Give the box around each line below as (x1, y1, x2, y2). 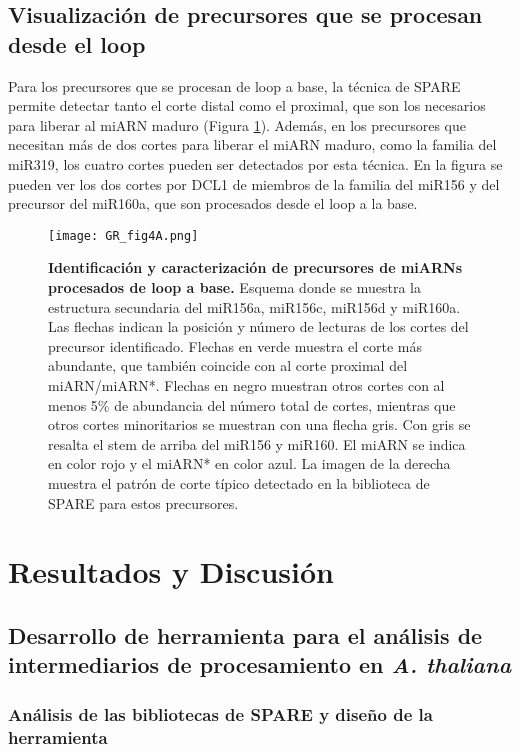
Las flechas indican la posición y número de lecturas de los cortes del (48, 316, 469, 337)
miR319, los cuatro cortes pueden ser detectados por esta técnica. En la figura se (8, 153, 503, 174)
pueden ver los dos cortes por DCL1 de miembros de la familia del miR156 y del (8, 173, 500, 194)
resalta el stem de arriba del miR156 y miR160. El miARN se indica (48, 433, 466, 454)
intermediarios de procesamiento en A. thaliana (8, 649, 512, 680)
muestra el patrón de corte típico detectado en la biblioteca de (48, 472, 430, 493)
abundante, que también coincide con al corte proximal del (48, 355, 408, 376)
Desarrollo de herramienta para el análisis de (8, 619, 483, 650)
